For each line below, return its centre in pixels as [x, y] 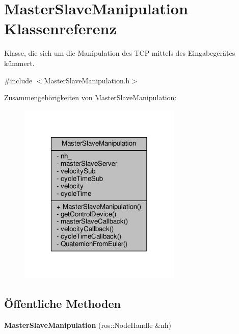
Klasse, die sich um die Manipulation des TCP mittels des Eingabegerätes [120, 53]
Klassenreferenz [60, 28]
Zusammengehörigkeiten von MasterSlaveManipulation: [90, 97]
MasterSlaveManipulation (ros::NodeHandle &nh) [88, 325]
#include [18, 80]
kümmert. [19, 63]
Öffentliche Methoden [62, 304]
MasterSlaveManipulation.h [87, 80]
